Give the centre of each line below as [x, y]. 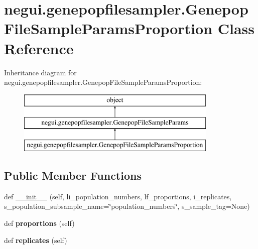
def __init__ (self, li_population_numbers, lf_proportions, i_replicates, [118, 196]
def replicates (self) [36, 240]
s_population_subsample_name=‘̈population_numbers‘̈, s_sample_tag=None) [127, 206]
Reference [39, 48]
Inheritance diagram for [40, 72]
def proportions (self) [39, 223]
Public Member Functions [73, 175]
